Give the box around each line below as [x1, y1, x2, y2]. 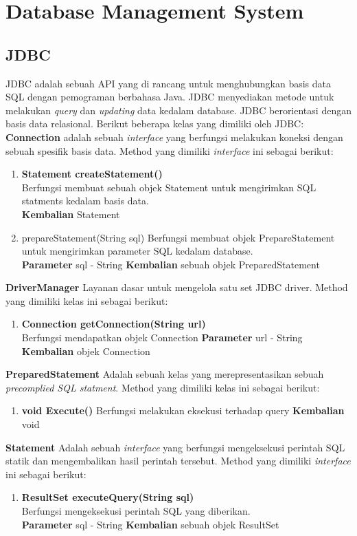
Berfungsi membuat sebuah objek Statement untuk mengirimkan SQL [21, 180, 316, 194]
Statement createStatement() [21, 167, 163, 181]
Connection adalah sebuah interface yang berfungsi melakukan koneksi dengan [5, 129, 343, 144]
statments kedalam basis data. [21, 193, 149, 208]
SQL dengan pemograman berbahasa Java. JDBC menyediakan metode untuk [5, 89, 334, 104]
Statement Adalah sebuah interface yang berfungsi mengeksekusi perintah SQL [5, 440, 345, 454]
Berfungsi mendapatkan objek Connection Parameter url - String [21, 330, 303, 345]
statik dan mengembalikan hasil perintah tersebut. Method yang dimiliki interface [5, 453, 351, 468]
